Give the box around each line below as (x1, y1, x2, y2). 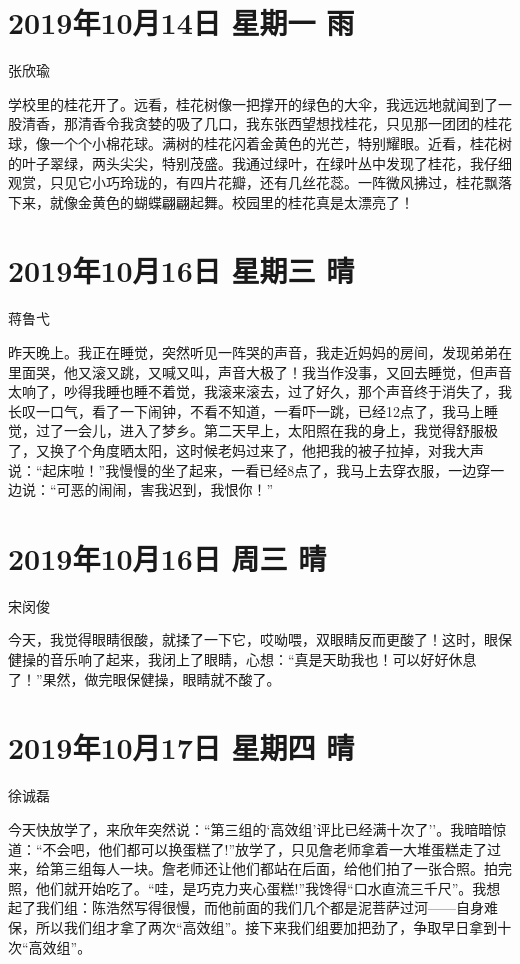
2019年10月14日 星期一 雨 (8, 2, 355, 43)
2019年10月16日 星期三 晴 (8, 250, 355, 291)
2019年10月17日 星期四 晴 (8, 727, 355, 768)
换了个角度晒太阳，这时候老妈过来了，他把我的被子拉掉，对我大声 (49, 439, 484, 460)
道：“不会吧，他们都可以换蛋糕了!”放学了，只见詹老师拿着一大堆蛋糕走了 (8, 838, 488, 859)
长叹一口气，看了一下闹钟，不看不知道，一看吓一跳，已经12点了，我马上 (8, 400, 484, 421)
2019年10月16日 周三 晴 (8, 537, 327, 578)
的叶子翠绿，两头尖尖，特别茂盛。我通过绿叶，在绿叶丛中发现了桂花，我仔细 (8, 152, 512, 173)
